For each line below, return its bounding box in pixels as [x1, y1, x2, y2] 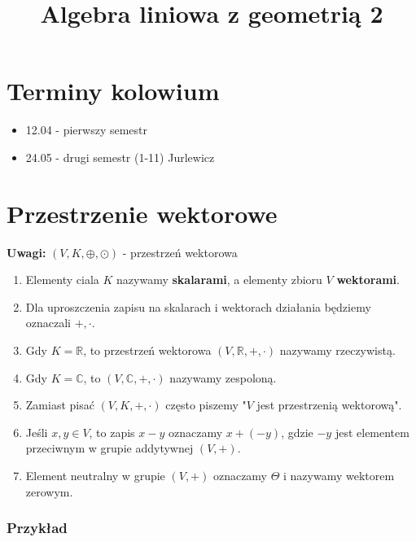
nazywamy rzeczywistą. [279, 342, 396, 358]
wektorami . [336, 271, 400, 288]
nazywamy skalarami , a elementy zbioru [116, 271, 322, 288]
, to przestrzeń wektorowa [83, 342, 212, 358]
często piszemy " [165, 396, 247, 413]
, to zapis [89, 423, 135, 440]
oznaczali [25, 314, 72, 331]
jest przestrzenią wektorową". [256, 396, 402, 413]
